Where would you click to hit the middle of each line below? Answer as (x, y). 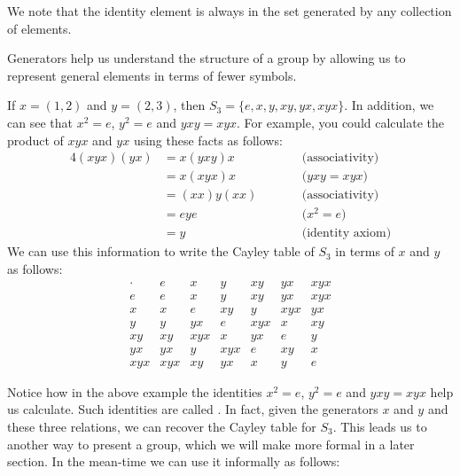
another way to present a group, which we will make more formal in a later (211, 444)
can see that (40, 122)
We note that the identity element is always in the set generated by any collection (230, 11)
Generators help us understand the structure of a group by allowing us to (207, 58)
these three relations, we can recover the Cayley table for (162, 426)
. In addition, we (389, 105)
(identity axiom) (347, 234)
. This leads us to (380, 426)
